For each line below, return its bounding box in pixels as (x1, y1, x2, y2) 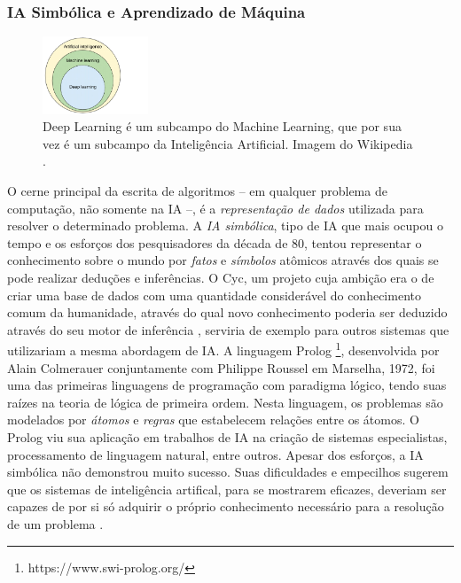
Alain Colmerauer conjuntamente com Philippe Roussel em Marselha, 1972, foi (7, 358, 435, 377)
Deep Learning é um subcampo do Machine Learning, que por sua (43, 117, 402, 136)
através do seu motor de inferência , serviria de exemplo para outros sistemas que (7, 320, 449, 338)
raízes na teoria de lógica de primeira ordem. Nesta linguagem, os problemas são (7, 393, 443, 411)
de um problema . (7, 514, 104, 532)
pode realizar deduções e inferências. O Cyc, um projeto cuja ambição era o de (7, 268, 434, 286)
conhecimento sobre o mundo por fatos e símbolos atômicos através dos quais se (7, 251, 439, 269)
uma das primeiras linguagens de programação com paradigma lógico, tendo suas (7, 376, 447, 394)
